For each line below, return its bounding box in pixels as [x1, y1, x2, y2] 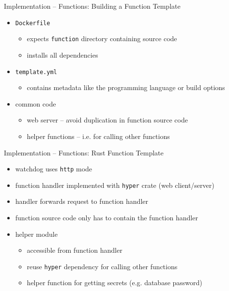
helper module [15, 229, 58, 239]
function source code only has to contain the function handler [15, 213, 198, 223]
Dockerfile [15, 19, 50, 27]
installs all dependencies [27, 49, 98, 60]
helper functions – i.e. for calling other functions [27, 131, 170, 141]
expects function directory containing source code [27, 33, 177, 44]
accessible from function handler [27, 245, 122, 255]
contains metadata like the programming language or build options [27, 82, 225, 92]
